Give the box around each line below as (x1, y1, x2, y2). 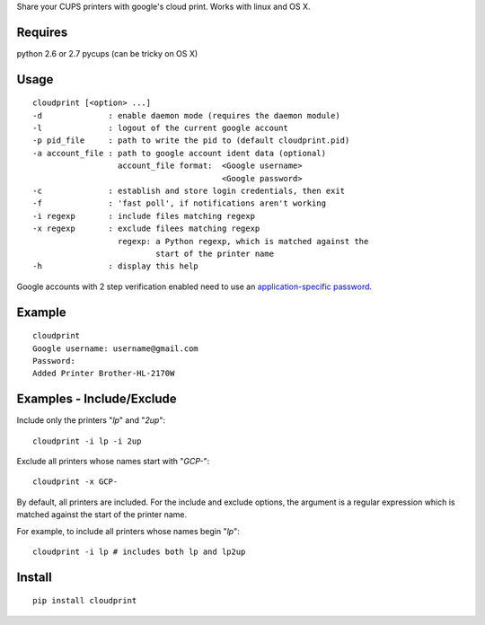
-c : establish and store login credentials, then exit (32, 186, 346, 197)
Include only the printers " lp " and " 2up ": (16, 415, 166, 426)
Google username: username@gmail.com (32, 343, 199, 354)
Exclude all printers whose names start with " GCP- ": (16, 456, 210, 467)
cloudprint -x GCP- (32, 477, 119, 487)
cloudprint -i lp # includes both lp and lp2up (32, 547, 246, 557)
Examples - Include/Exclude (16, 392, 177, 407)
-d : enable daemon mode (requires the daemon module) (32, 110, 340, 120)
